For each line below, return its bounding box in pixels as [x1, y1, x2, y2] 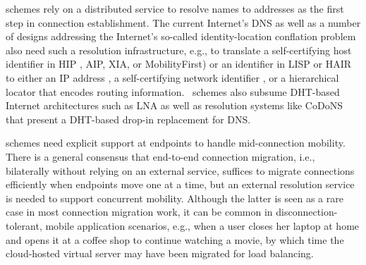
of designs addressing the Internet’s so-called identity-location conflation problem [6, 29, 356, 44]
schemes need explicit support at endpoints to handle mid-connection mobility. [6, 135, 346, 150]
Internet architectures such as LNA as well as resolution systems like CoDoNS [6, 98, 343, 113]
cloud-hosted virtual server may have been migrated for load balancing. [6, 246, 314, 261]
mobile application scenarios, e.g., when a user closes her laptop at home [45, 218, 360, 233]
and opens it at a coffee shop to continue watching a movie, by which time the [6, 232, 344, 247]
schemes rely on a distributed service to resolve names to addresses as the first [6, 1, 344, 16]
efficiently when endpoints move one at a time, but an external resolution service [6, 177, 355, 192]
